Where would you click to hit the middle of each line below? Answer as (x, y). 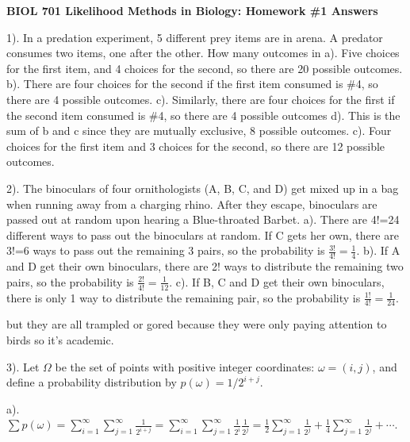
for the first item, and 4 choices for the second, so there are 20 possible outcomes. (205, 68)
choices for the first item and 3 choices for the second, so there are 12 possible (196, 146)
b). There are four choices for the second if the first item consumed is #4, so (192, 84)
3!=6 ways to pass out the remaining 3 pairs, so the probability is (166, 250)
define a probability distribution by (92, 382)
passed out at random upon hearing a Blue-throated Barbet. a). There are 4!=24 (203, 219)
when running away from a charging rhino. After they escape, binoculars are (192, 204)
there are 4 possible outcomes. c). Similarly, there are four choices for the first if (201, 99)
